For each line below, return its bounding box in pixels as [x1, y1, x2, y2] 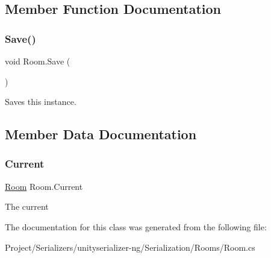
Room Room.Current [5, 180, 83, 192]
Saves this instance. [5, 95, 76, 108]
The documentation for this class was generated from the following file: [5, 220, 267, 233]
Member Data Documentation [5, 125, 197, 143]
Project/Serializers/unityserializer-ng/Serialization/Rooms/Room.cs [5, 241, 255, 253]
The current [5, 200, 49, 213]
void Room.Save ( [5, 55, 70, 67]
